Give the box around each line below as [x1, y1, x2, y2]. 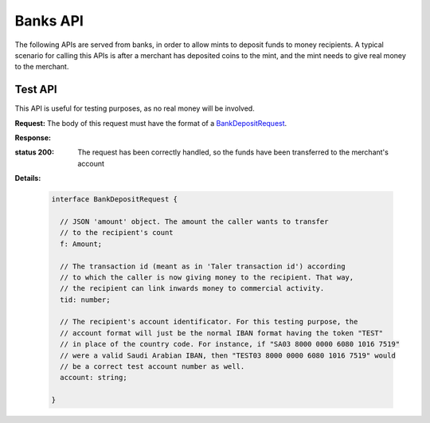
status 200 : [14, 147, 55, 157]
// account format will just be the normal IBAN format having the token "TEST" [60, 328, 384, 338]
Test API [14, 83, 57, 96]
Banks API [14, 12, 84, 29]
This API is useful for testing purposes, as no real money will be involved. [14, 104, 255, 113]
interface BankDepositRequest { [51, 195, 178, 204]
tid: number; [60, 295, 111, 304]
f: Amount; [60, 239, 103, 249]
